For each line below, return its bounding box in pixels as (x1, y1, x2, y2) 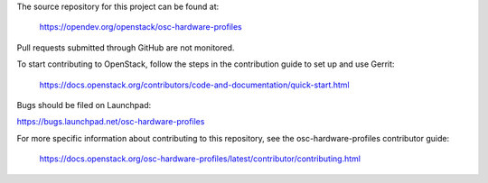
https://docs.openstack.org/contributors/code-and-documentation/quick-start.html (39, 79, 350, 90)
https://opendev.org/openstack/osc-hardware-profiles (39, 22, 243, 32)
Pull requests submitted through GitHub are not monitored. (16, 41, 235, 53)
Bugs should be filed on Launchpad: (16, 99, 152, 110)
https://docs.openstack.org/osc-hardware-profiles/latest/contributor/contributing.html (39, 153, 361, 164)
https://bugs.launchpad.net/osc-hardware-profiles (16, 116, 205, 127)
